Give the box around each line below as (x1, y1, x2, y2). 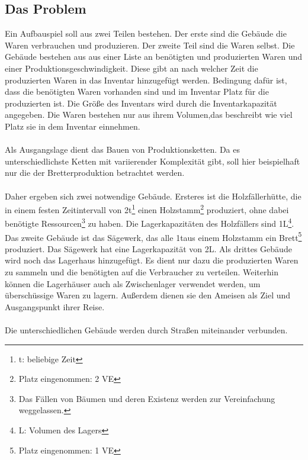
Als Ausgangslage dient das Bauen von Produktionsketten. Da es (5, 143, 240, 156)
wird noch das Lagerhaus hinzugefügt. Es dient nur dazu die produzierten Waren (5, 254, 299, 266)
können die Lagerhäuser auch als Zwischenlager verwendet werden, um (5, 277, 261, 289)
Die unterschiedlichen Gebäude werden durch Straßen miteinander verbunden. (5, 324, 288, 336)
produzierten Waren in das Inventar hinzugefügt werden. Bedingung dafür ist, (5, 73, 287, 86)
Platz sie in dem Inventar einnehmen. (5, 120, 140, 132)
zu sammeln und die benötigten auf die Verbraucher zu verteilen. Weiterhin (5, 266, 278, 278)
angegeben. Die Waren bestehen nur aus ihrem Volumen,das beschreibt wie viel (5, 108, 293, 121)
